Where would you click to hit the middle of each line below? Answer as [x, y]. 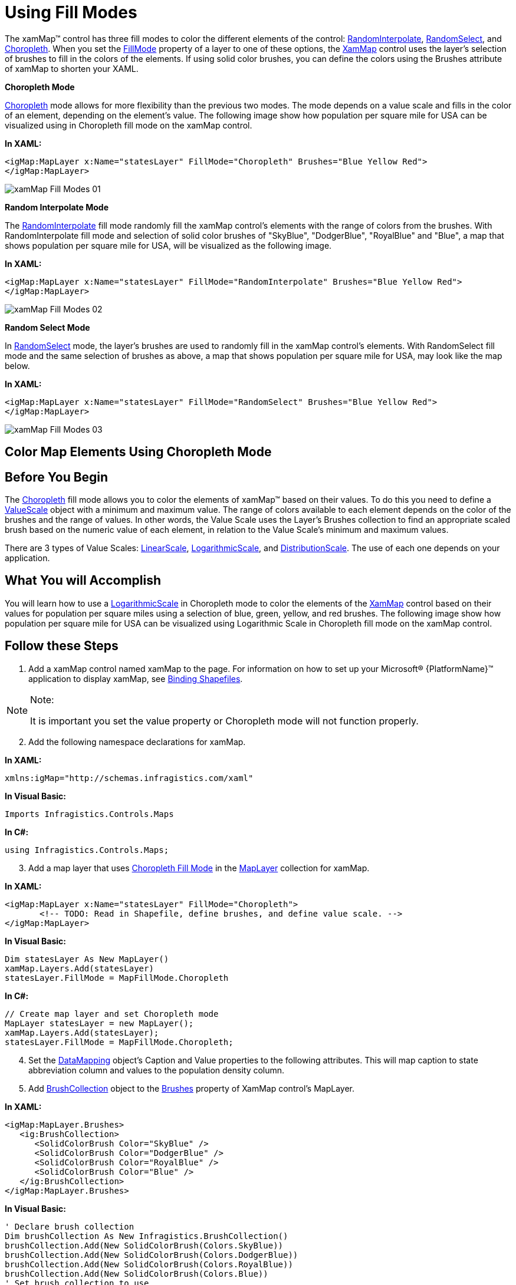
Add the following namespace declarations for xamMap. [137, 742]
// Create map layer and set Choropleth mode [112, 1014]
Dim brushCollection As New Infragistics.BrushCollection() [147, 1236]
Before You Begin [57, 477]
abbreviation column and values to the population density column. [157, 1070]
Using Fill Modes [71, 12]
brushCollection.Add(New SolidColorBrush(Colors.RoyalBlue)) [149, 1264]
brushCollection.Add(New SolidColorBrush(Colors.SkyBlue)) [144, 1245]
